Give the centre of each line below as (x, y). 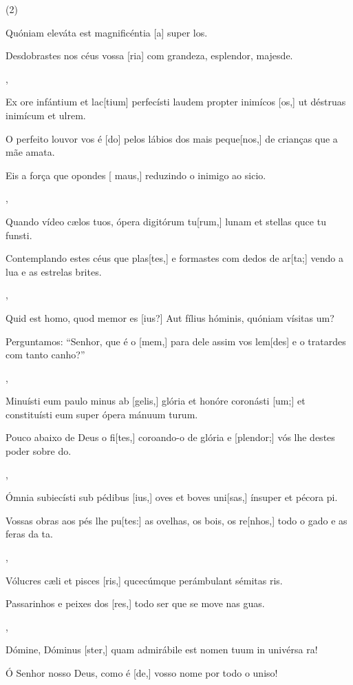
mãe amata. (30, 152)
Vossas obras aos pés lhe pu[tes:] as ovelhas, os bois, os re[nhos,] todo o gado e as (176, 520)
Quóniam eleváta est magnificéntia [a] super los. (107, 32)
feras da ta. (29, 534)
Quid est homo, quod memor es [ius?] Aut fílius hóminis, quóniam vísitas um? (170, 317)
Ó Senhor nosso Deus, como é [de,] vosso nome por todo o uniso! (142, 673)
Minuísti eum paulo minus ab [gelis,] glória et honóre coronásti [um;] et (156, 401)
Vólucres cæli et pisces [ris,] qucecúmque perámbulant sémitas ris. (144, 580)
